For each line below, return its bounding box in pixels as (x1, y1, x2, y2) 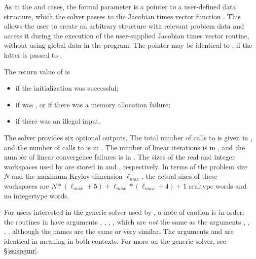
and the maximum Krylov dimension (11, 171, 123, 181)
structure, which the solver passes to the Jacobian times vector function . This (4, 11, 241, 21)
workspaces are (4, 180, 49, 191)
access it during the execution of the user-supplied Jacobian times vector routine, (4, 30, 249, 40)
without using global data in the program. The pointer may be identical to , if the (4, 40, 253, 50)
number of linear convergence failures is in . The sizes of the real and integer (4, 152, 235, 162)
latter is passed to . (4, 49, 62, 60)
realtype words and (188, 180, 247, 191)
